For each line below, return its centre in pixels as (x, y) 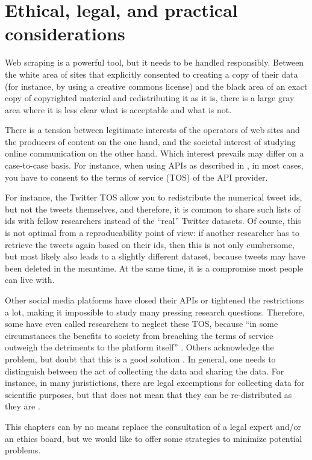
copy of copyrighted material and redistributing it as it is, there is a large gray (150, 98)
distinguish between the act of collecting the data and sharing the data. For (145, 371)
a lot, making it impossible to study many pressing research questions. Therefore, (155, 312)
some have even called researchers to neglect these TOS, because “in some (142, 324)
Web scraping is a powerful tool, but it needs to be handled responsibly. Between (154, 62)
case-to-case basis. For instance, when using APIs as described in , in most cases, (154, 165)
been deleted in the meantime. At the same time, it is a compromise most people (154, 268)
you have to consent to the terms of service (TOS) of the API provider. (136, 177)
